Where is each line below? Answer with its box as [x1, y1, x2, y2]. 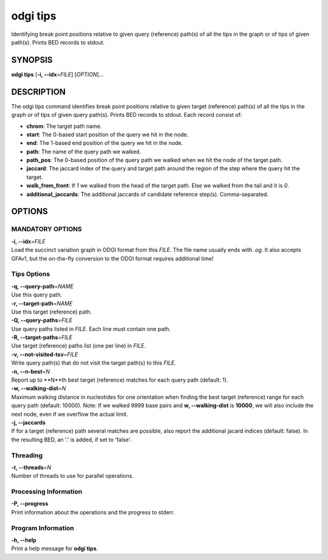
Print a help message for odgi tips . [11, 545, 98, 552]
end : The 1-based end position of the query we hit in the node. [26, 139, 183, 147]
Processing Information [11, 488, 83, 496]
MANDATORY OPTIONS [11, 225, 82, 234]
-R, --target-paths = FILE [11, 334, 73, 341]
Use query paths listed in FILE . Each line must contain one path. [11, 325, 171, 332]
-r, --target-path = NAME [11, 299, 73, 307]
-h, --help [11, 536, 36, 544]
